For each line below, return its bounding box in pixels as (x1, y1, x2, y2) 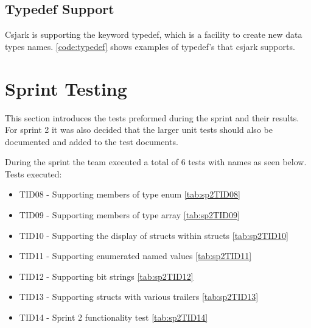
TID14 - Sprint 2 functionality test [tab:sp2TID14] (19, 311, 208, 324)
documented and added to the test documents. (5, 135, 178, 148)
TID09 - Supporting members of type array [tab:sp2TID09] (19, 209, 240, 221)
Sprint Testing (5, 76, 127, 101)
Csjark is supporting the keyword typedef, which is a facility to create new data (5, 28, 302, 41)
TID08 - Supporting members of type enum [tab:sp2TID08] (19, 188, 240, 201)
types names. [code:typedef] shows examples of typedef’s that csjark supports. (5, 40, 295, 52)
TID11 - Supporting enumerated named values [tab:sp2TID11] (19, 249, 252, 262)
